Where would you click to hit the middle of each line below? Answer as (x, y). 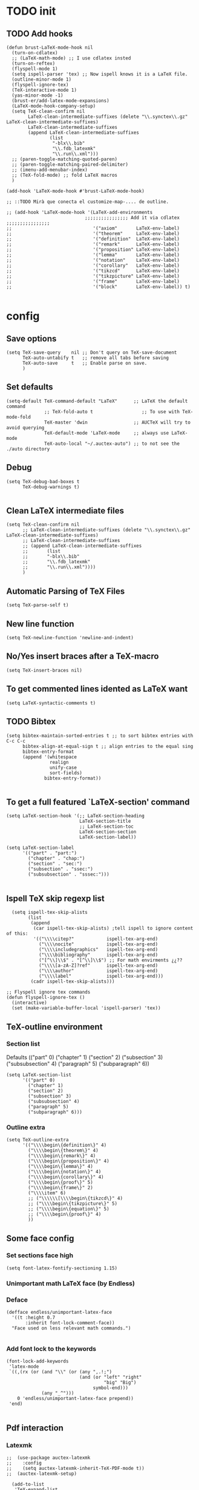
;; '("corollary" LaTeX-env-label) (93, 266)
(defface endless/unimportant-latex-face (59, 1313)
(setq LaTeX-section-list (39, 1075)
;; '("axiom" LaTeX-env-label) (93, 228)
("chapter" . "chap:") (57, 859)
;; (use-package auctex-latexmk (48, 1458)
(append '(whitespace (50, 757)
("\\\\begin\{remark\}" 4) (62, 1156)
